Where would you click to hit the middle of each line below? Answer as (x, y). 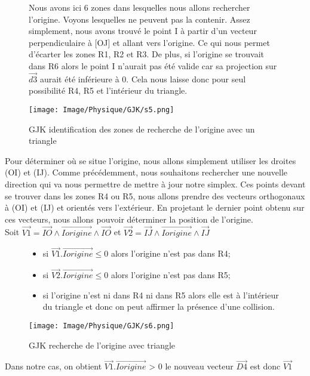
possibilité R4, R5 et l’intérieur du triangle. (108, 90)
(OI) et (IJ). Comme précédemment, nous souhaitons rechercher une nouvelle (146, 172)
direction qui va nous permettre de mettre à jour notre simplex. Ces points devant (155, 184)
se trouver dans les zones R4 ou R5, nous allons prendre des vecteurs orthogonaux (155, 195)
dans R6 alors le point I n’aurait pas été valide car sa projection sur (153, 65)
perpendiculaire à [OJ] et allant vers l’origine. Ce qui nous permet (149, 42)
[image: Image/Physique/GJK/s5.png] (102, 110)
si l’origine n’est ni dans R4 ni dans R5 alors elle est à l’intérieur (161, 295)
